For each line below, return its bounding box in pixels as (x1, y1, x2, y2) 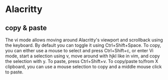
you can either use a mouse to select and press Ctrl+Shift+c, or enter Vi (5, 48, 154, 53)
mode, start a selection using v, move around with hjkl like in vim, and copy (5, 53, 160, 59)
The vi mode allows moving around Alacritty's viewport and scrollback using (5, 37, 163, 43)
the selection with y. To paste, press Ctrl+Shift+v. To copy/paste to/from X (5, 58, 158, 64)
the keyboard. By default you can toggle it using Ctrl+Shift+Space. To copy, (5, 42, 161, 48)
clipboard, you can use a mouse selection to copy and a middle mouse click (5, 64, 162, 69)
